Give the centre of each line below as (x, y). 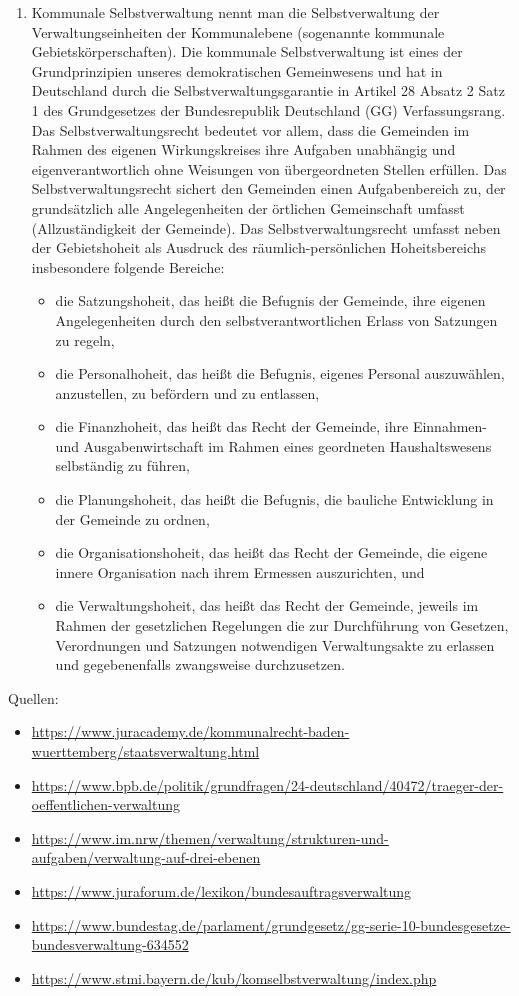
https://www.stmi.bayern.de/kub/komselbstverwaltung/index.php (234, 977)
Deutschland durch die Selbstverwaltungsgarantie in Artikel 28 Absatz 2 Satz (268, 90)
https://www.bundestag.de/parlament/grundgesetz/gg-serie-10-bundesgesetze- (271, 924)
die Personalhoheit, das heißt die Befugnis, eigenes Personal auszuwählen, (280, 373)
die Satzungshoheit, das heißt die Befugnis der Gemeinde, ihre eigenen (270, 300)
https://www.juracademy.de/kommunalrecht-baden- (190, 731)
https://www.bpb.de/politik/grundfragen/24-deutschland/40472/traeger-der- (267, 784)
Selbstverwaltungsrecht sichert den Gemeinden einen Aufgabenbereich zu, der (268, 188)
